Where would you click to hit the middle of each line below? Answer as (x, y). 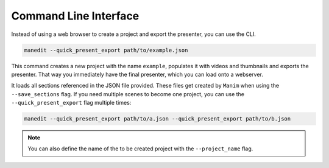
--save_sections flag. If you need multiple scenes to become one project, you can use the (128, 94)
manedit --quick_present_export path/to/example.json (106, 50)
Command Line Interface (75, 16)
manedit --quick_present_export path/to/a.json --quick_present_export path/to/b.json (157, 119)
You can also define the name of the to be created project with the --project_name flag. (140, 149)
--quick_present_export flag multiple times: (71, 103)
